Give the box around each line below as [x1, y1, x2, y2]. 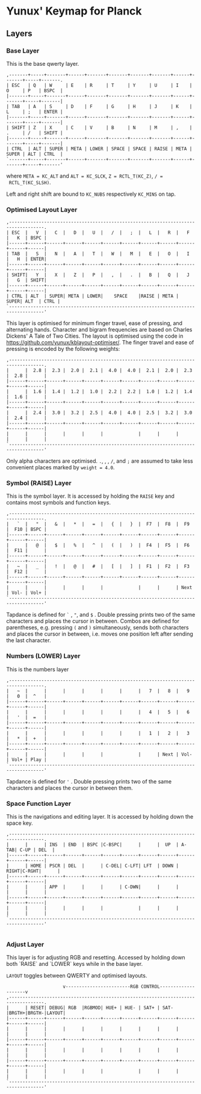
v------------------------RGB [63, 983, 138, 990]
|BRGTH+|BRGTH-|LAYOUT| [6, 1010, 66, 1016]
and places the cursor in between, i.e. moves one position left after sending [6, 630, 194, 638]
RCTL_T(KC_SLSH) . [8, 178, 51, 185]
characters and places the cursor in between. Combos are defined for [6, 617, 179, 625]
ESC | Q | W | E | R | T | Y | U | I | [11, 82, 193, 88]
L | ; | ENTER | [6, 109, 63, 115]
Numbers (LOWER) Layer [6, 652, 81, 660]
